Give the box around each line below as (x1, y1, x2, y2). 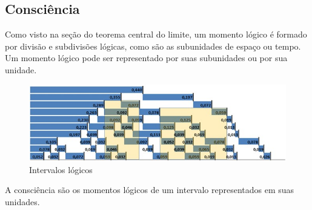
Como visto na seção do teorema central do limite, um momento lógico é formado (5, 28, 307, 41)
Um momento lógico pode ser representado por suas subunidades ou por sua (5, 51, 288, 64)
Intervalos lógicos (29, 163, 93, 176)
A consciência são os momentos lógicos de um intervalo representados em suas (5, 183, 294, 196)
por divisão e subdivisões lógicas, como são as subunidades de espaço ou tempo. (5, 39, 301, 52)
